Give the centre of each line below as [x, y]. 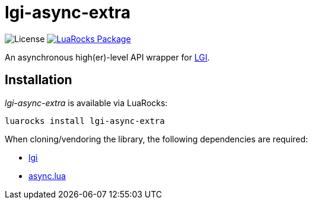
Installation [39, 80]
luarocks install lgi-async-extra [85, 121]
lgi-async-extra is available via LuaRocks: [86, 103]
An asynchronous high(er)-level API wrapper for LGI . [107, 57]
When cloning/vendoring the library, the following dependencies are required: [157, 139]
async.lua [47, 176]
